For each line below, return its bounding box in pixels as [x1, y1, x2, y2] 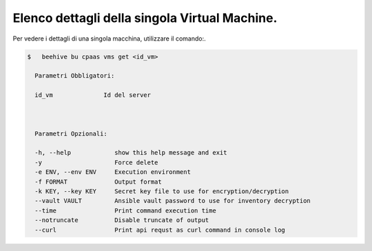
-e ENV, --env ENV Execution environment [34, 168, 191, 176]
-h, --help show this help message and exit [34, 149, 227, 157]
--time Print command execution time [34, 206, 216, 215]
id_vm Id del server [34, 91, 152, 99]
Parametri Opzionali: [34, 129, 108, 138]
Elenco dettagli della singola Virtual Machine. [12, 10, 278, 25]
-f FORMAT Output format [34, 177, 162, 186]
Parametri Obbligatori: [34, 72, 115, 80]
